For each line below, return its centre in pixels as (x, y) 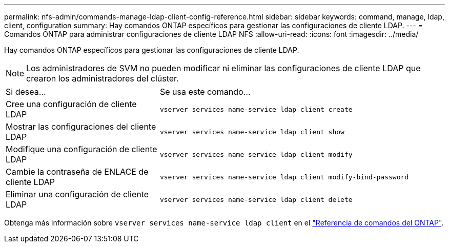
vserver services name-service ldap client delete (256, 199)
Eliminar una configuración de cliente (77, 194)
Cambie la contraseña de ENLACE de (77, 172)
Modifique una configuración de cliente (81, 149)
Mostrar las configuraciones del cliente (81, 127)
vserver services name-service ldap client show (252, 132)
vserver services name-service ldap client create (256, 109)
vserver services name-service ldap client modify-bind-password (284, 177)
